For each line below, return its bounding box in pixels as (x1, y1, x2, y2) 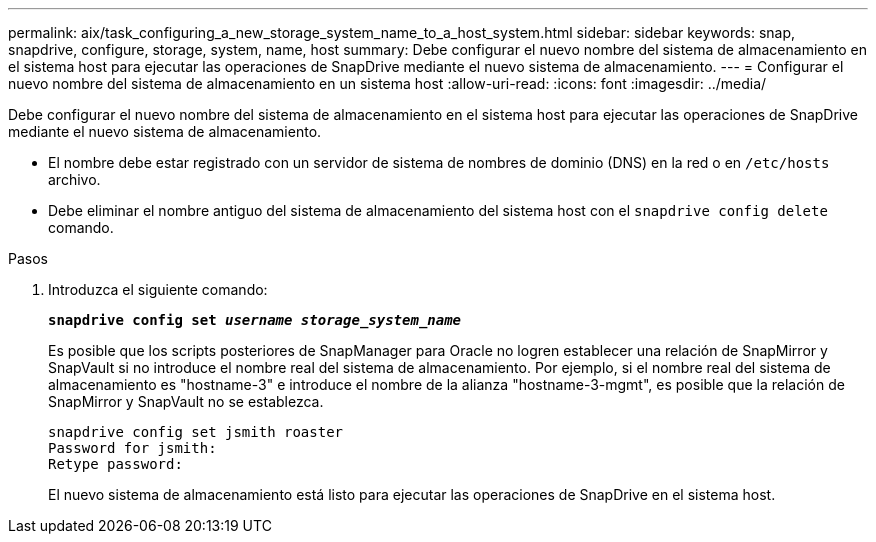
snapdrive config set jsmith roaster (48, 424, 344, 440)
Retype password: (48, 456, 183, 472)
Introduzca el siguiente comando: (48, 281, 268, 298)
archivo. (48, 171, 101, 188)
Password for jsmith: (48, 440, 217, 456)
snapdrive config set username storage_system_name (48, 312, 462, 328)
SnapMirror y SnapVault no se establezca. (48, 393, 324, 410)
